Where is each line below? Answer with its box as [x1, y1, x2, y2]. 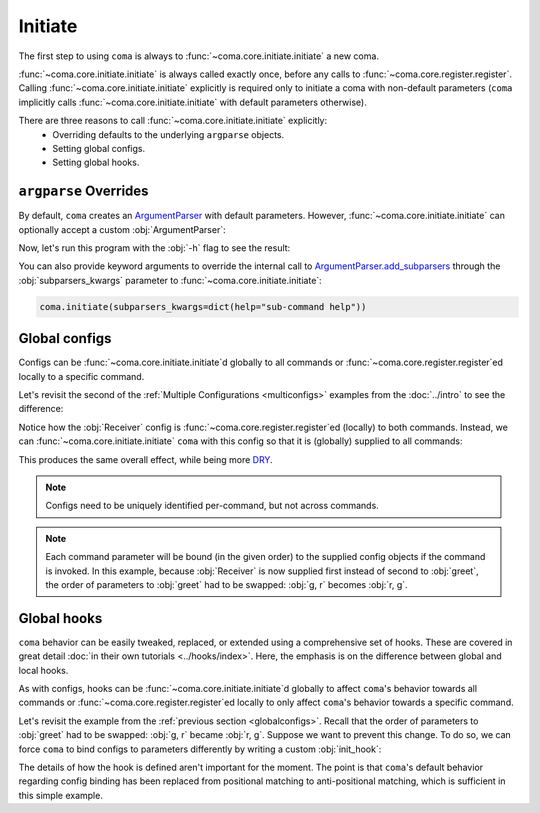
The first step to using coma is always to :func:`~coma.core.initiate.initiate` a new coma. [18, 50, 380, 62]
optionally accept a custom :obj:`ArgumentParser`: [18, 223, 226, 235]
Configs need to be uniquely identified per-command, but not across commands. [45, 500, 379, 512]
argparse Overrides [18, 183, 149, 200]
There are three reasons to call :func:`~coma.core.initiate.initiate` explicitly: [18, 115, 328, 127]
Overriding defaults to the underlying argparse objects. [52, 128, 285, 140]
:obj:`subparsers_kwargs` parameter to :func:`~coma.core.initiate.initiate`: [18, 274, 322, 286]
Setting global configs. [52, 142, 146, 154]
